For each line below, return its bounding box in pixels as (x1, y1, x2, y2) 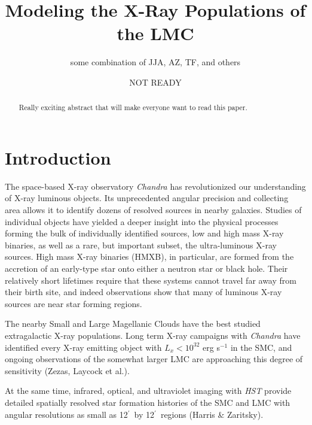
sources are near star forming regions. (5, 297, 142, 309)
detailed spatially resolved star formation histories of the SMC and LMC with (5, 396, 290, 408)
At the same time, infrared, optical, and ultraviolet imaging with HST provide (5, 384, 292, 397)
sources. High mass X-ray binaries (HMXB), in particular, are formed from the (5, 250, 294, 263)
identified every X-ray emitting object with (5, 341, 162, 353)
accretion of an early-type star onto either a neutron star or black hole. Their (5, 262, 288, 275)
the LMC (117, 21, 194, 45)
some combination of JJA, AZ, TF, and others (70, 56, 241, 68)
